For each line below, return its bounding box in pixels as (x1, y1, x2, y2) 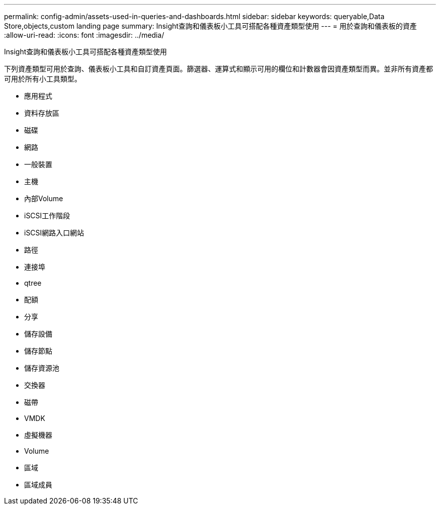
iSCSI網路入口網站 (24, 228, 84, 237)
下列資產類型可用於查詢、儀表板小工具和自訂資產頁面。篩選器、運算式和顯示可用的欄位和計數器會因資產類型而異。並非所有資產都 (4, 64, 433, 73)
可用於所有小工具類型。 (4, 74, 81, 83)
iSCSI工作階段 (24, 211, 70, 220)
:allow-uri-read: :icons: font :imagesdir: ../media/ (4, 31, 164, 39)
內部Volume (24, 194, 63, 203)
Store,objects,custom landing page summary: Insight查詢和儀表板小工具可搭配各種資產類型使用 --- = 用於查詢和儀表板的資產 (4, 22, 417, 30)
